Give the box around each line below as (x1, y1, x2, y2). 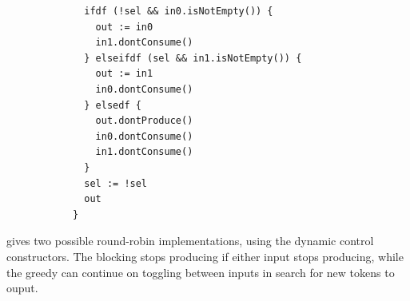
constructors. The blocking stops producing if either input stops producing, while (6, 248, 404, 264)
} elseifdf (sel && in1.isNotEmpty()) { (84, 52, 302, 64)
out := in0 (95, 21, 153, 33)
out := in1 (95, 68, 153, 80)
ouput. (6, 279, 38, 296)
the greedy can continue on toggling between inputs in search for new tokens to (6, 263, 395, 280)
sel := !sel (84, 177, 148, 189)
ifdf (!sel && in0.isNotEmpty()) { (84, 6, 273, 17)
